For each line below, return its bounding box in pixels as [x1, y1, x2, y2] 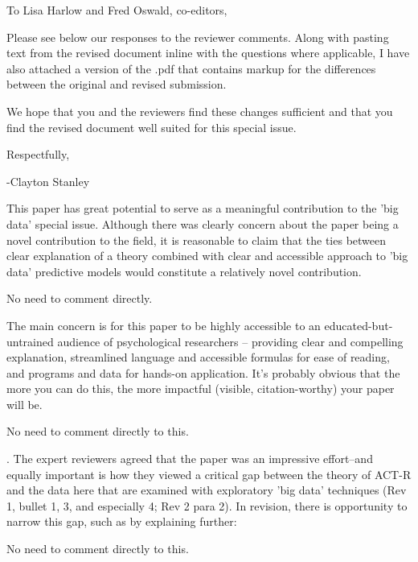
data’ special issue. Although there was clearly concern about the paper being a [6, 215, 399, 232]
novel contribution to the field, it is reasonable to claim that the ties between [6, 231, 387, 248]
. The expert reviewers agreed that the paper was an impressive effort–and [6, 450, 373, 467]
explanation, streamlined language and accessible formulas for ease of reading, [6, 349, 390, 366]
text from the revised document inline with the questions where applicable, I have [6, 44, 410, 61]
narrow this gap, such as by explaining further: [6, 513, 237, 530]
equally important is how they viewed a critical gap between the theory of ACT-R [6, 465, 412, 482]
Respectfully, [6, 146, 70, 163]
